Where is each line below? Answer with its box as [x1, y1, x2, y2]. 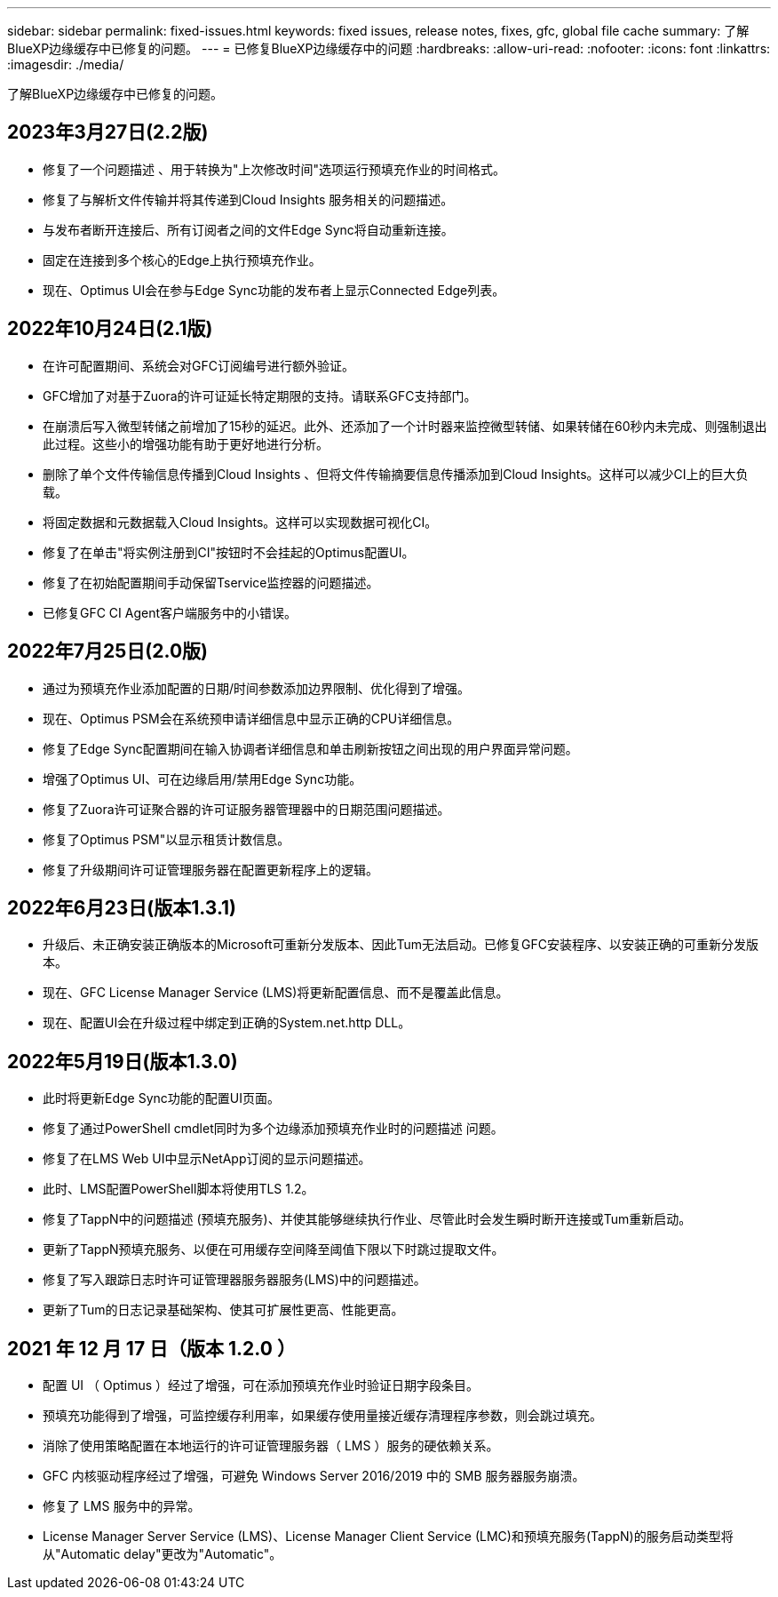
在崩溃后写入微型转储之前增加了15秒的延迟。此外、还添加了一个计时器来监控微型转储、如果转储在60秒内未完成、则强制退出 [43, 418, 767, 434]
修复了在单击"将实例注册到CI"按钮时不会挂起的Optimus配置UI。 [43, 544, 415, 560]
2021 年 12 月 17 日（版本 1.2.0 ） [7, 1337, 296, 1360]
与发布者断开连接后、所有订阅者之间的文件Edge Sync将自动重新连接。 [43, 221, 454, 237]
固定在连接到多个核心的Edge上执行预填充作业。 [43, 252, 322, 267]
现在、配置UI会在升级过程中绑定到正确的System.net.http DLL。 [43, 1015, 411, 1031]
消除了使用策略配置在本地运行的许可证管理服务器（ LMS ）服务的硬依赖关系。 [43, 1438, 499, 1454]
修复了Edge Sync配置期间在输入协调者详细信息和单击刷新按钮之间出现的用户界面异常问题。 [43, 740, 578, 756]
